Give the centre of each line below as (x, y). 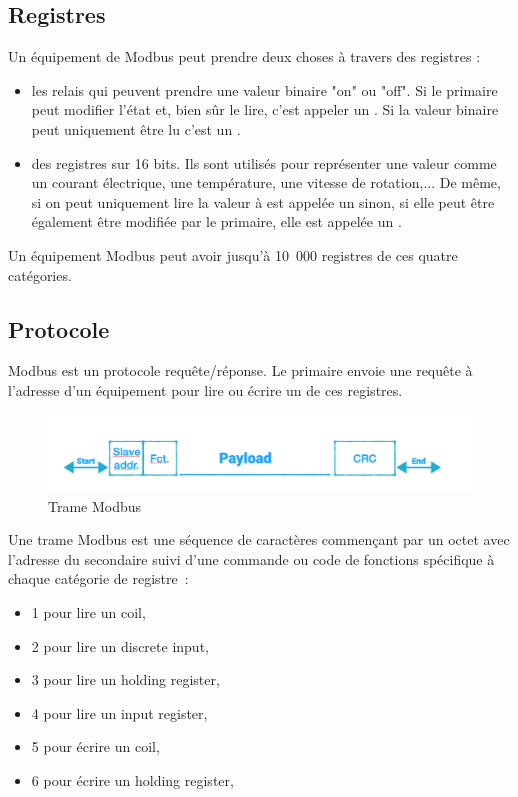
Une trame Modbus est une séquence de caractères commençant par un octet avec (259, 539)
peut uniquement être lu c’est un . (136, 128)
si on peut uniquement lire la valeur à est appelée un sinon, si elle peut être (263, 201)
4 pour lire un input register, (119, 712)
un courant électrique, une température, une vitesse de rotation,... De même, (266, 182)
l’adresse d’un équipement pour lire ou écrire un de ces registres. (205, 389)
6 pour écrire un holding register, (132, 779)
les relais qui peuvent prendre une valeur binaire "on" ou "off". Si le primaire (264, 89)
